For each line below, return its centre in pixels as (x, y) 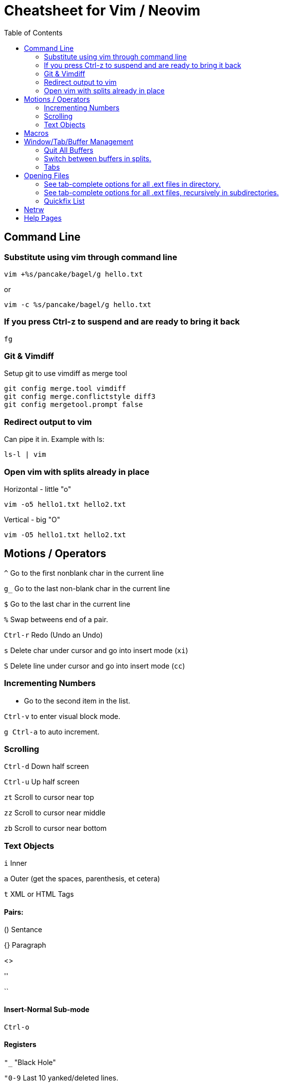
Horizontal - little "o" (38, 489)
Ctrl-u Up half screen (42, 782)
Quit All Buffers (69, 150)
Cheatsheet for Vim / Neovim (102, 10)
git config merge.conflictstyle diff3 (80, 397)
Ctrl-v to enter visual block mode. (62, 716)
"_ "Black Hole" (30, 1062)
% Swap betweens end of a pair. (56, 619)
